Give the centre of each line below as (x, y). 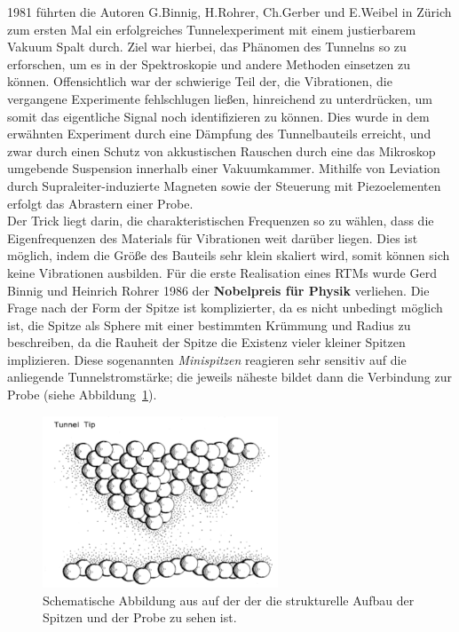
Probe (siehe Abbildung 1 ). (82, 395)
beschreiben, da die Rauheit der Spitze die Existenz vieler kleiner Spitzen (206, 342)
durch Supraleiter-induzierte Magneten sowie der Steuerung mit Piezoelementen (224, 185)
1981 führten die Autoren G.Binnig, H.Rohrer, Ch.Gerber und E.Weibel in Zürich (229, 12)
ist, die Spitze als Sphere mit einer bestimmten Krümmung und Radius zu (209, 324)
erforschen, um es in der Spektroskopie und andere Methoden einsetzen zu (209, 63)
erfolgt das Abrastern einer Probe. (100, 203)
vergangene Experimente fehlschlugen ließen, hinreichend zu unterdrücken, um (220, 98)
